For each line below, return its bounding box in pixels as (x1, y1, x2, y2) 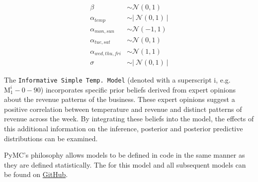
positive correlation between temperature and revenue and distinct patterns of (4, 103, 242, 114)
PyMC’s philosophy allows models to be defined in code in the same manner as (4, 150, 245, 160)
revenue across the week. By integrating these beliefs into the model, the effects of (4, 113, 254, 124)
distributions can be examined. (4, 133, 98, 143)
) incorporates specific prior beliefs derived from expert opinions (40, 84, 236, 94)
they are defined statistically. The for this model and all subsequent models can (4, 159, 246, 170)
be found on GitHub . (4, 169, 68, 180)
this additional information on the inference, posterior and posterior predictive (4, 123, 243, 134)
